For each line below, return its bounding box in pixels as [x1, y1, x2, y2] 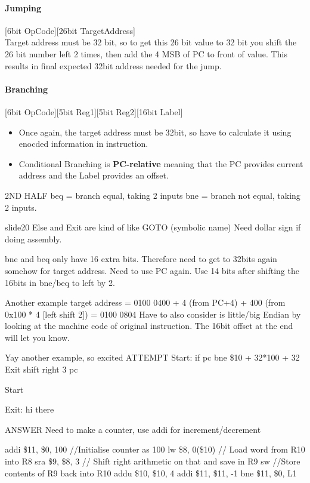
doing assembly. [5, 232, 62, 245]
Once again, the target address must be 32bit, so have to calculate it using [18, 125, 292, 138]
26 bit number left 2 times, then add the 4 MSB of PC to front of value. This [5, 47, 287, 60]
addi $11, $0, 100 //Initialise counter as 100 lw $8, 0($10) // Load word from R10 [5, 443, 305, 456]
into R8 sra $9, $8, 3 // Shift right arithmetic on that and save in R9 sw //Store [5, 455, 300, 467]
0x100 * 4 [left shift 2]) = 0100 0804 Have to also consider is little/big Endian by [5, 307, 301, 320]
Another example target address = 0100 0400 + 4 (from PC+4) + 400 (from [5, 296, 286, 309]
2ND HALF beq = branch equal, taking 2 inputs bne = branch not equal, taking [5, 189, 300, 201]
